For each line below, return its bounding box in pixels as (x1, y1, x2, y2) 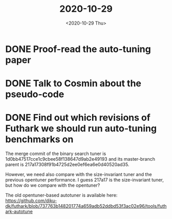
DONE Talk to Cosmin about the (5, 78, 142, 90)
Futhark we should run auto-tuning (5, 123, 157, 135)
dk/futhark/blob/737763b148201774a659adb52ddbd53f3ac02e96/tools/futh (5, 203, 167, 209)
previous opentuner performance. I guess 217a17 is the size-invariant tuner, (5, 177, 164, 183)
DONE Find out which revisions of (5, 112, 151, 123)
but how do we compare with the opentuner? (5, 182, 100, 188)
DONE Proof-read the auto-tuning (5, 43, 151, 55)
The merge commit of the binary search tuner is (5, 150, 106, 157)
